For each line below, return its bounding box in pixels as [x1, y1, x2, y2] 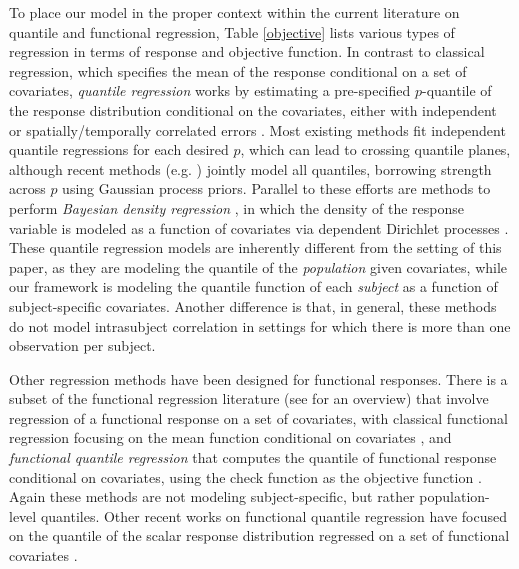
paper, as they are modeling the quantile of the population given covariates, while [9, 256, 508, 277]
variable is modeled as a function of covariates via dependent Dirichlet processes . [9, 217, 509, 238]
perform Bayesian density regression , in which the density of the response [9, 197, 465, 218]
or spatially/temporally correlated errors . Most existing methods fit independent [9, 119, 506, 140]
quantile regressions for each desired [9, 139, 229, 160]
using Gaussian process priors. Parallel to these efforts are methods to [62, 178, 491, 199]
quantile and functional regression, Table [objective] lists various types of [9, 21, 455, 42]
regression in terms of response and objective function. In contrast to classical [9, 41, 485, 62]
